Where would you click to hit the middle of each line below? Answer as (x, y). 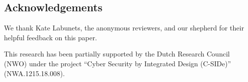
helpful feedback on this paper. (51, 37)
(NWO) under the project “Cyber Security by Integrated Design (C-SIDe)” (118, 63)
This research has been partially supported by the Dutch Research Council (117, 54)
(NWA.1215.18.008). (35, 73)
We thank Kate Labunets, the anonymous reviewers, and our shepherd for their (124, 28)
